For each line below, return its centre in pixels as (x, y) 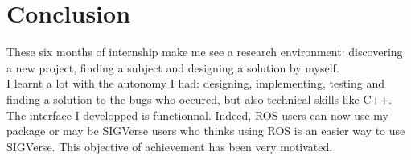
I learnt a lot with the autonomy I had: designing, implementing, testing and (195, 83)
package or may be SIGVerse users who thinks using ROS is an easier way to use (206, 131)
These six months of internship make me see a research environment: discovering (205, 52)
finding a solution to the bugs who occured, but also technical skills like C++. (199, 98)
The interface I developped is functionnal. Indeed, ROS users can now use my (198, 115)
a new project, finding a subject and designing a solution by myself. (173, 67)
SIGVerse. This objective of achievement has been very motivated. (170, 146)
